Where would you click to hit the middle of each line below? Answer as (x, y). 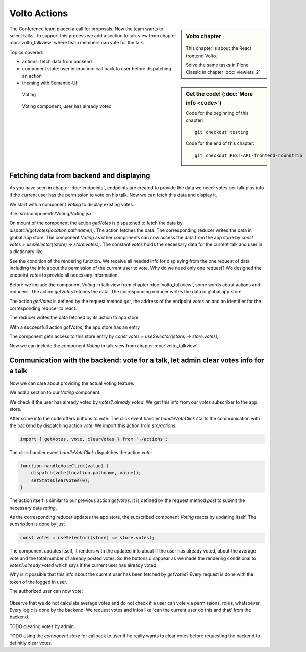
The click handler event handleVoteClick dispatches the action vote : (81, 453)
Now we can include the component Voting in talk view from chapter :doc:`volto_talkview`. (104, 346)
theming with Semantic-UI (50, 83)
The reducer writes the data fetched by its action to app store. (75, 318)
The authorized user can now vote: (46, 591)
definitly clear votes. (31, 643)
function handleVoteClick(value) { (65, 466)
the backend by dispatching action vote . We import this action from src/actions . (93, 425)
